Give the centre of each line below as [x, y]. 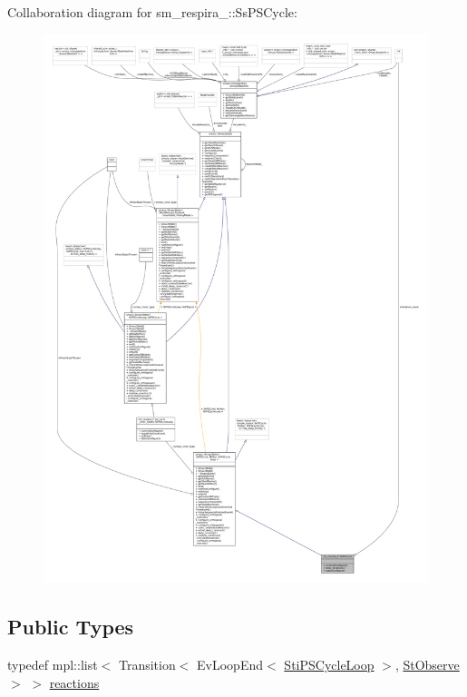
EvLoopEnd [230, 665]
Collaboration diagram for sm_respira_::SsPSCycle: [152, 12]
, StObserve [427, 665]
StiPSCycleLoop [329, 665]
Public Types [71, 627]
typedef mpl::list [53, 665]
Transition [147, 665]
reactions [74, 682]
